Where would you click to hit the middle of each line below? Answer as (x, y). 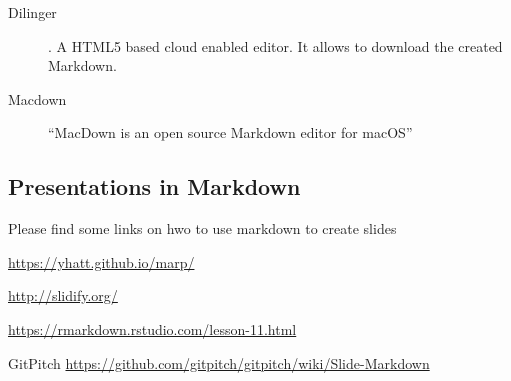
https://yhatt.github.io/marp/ (101, 261)
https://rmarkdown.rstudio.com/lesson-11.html (152, 328)
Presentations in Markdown (154, 186)
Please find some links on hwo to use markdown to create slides (202, 228)
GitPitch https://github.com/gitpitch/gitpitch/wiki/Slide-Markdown (219, 362)
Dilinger (32, 12)
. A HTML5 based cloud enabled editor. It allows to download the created (275, 45)
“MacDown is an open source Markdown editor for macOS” (230, 132)
